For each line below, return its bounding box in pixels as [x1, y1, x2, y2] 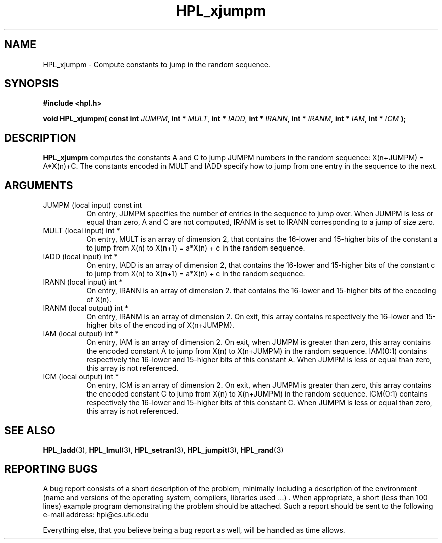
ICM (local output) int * [43, 372, 119, 381]
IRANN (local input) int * [43, 278, 123, 287]
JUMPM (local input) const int [43, 201, 142, 210]
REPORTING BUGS [4, 463, 98, 476]
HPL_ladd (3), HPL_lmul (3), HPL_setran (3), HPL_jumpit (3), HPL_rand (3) [43, 445, 284, 454]
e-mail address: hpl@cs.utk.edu [43, 510, 149, 519]
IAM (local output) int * [43, 329, 119, 338]
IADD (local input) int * [43, 252, 118, 261]
